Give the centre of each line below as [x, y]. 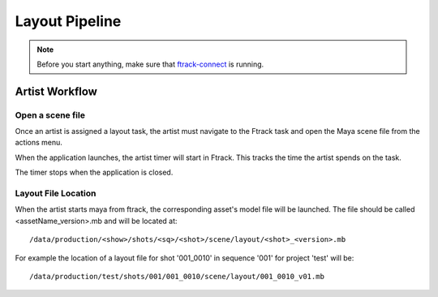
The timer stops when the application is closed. [94, 172]
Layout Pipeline [68, 21]
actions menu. [39, 143]
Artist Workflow [56, 91]
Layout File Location [56, 193]
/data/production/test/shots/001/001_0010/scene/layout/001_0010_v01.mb [177, 276]
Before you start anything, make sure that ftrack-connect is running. [150, 64]
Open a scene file [50, 115]
